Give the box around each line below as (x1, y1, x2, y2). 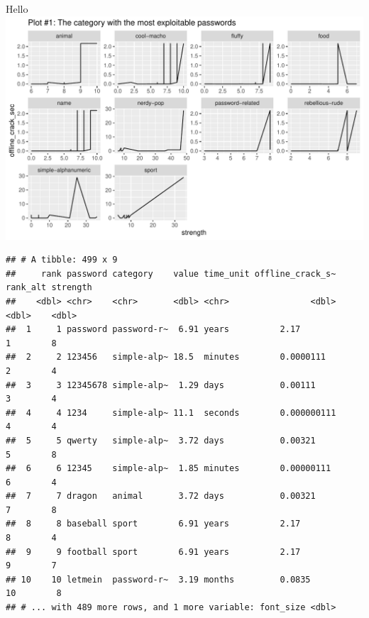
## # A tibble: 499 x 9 (6, 255, 118, 265)
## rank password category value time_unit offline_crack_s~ (6, 268, 336, 279)
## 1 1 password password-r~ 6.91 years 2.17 (6, 324, 301, 335)
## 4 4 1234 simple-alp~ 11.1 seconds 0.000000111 (6, 407, 336, 418)
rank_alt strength (6, 282, 92, 293)
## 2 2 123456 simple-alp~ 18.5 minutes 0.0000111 (6, 352, 326, 363)
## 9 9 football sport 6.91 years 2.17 (6, 546, 301, 557)
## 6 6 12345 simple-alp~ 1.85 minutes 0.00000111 (6, 463, 331, 474)
